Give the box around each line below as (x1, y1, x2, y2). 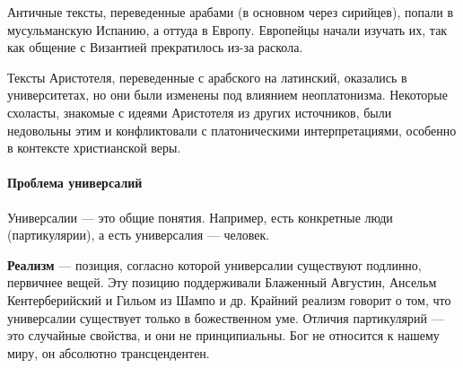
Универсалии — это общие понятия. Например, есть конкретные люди (7, 207, 393, 226)
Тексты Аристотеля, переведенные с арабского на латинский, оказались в (7, 67, 407, 86)
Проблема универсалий (7, 173, 143, 192)
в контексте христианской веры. (7, 138, 181, 157)
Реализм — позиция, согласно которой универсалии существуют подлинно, (7, 255, 422, 274)
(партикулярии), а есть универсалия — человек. (7, 225, 270, 244)
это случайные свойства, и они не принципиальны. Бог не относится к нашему (7, 326, 440, 345)
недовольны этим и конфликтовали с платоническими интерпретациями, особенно (7, 120, 457, 139)
